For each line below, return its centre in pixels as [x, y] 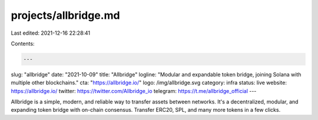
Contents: [23, 44]
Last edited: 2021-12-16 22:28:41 [51, 33]
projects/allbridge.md [65, 15]
